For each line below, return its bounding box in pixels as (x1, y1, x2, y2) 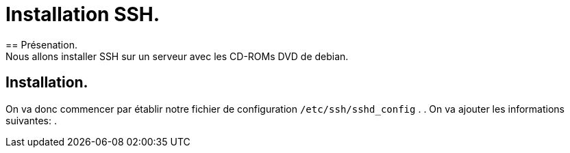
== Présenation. (5, 38, 77, 51)
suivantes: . (5, 114, 57, 126)
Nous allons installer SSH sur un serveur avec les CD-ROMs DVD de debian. (5, 50, 349, 62)
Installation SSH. (5, 3, 160, 26)
